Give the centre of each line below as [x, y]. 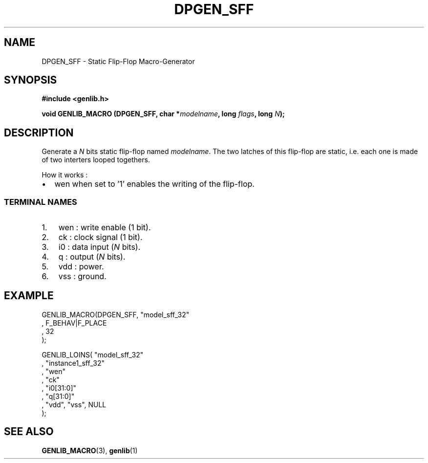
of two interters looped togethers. [96, 160]
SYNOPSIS [31, 80]
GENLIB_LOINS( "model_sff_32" [93, 354]
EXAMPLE [29, 296]
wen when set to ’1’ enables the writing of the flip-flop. [154, 184]
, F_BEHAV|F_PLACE [74, 323]
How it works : [65, 175]
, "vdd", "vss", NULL [74, 404]
